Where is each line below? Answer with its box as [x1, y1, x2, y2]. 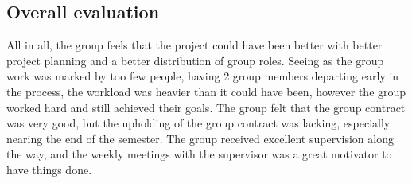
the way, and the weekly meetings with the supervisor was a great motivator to [6, 146, 392, 162]
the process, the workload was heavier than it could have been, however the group [6, 83, 406, 99]
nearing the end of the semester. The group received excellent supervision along [6, 130, 394, 146]
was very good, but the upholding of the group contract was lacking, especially [6, 115, 391, 131]
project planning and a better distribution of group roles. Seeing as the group [6, 52, 384, 68]
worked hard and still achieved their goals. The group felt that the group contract [6, 99, 406, 115]
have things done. [6, 161, 92, 177]
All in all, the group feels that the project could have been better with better [6, 37, 383, 53]
